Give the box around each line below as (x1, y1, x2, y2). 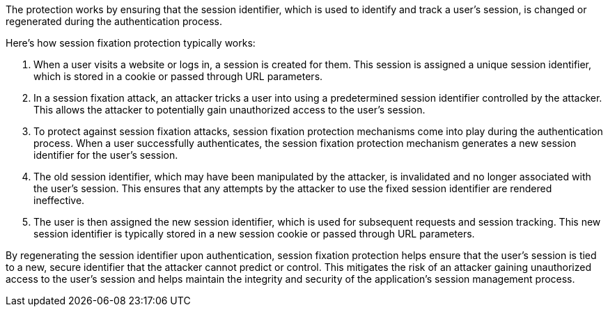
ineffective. (33, 194, 85, 206)
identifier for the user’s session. (33, 149, 178, 161)
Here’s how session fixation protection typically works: (6, 37, 256, 49)
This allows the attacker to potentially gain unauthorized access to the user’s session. (33, 104, 426, 116)
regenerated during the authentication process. (6, 15, 222, 27)
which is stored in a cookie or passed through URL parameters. (33, 70, 323, 82)
